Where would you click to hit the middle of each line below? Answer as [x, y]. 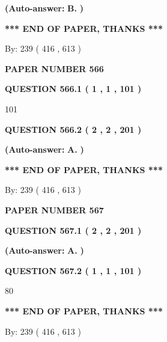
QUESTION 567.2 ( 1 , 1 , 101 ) [73, 270]
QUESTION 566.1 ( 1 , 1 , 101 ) [73, 89]
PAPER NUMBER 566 [54, 68]
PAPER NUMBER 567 [54, 209]
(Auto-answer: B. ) [44, 8]
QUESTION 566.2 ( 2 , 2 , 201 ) [73, 129]
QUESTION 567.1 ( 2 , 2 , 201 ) [73, 230]
